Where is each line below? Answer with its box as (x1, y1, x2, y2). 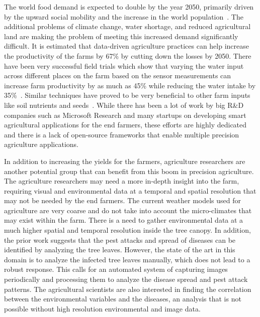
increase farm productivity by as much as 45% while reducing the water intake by (4, 80, 256, 90)
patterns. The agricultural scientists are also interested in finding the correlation (4, 283, 251, 294)
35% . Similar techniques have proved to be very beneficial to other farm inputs (4, 90, 250, 100)
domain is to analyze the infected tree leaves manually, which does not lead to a (4, 254, 250, 264)
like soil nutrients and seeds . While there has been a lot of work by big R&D (4, 99, 244, 110)
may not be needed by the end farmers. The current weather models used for (4, 195, 241, 206)
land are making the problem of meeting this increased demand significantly (4, 31, 238, 41)
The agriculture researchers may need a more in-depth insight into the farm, (4, 176, 239, 186)
